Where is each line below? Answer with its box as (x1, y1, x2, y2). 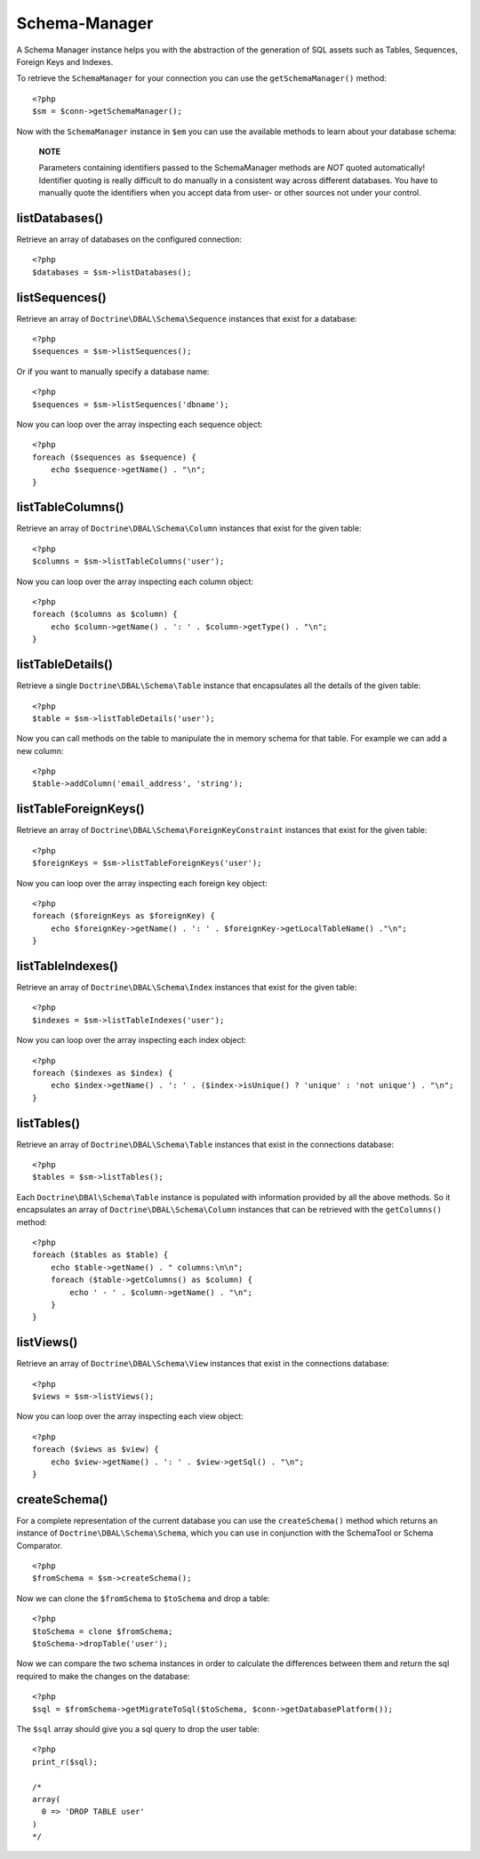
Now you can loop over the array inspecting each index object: (16, 1035, 247, 1046)
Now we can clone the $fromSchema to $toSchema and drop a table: (16, 1592, 270, 1604)
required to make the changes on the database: (16, 1671, 190, 1681)
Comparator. (16, 1540, 62, 1551)
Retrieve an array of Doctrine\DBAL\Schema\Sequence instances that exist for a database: (16, 313, 357, 324)
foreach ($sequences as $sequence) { (32, 452, 197, 462)
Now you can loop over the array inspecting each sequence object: (16, 419, 263, 429)
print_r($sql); (32, 1757, 99, 1767)
